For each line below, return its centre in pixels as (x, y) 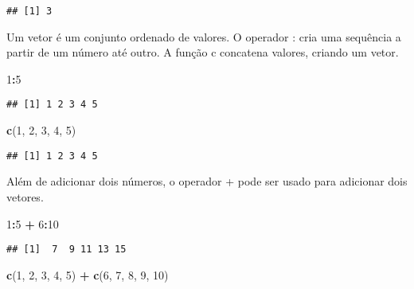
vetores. (25, 196)
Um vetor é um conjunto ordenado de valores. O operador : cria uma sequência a (204, 36)
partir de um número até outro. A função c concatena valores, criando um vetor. (203, 52)
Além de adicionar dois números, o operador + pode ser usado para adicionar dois (207, 181)
